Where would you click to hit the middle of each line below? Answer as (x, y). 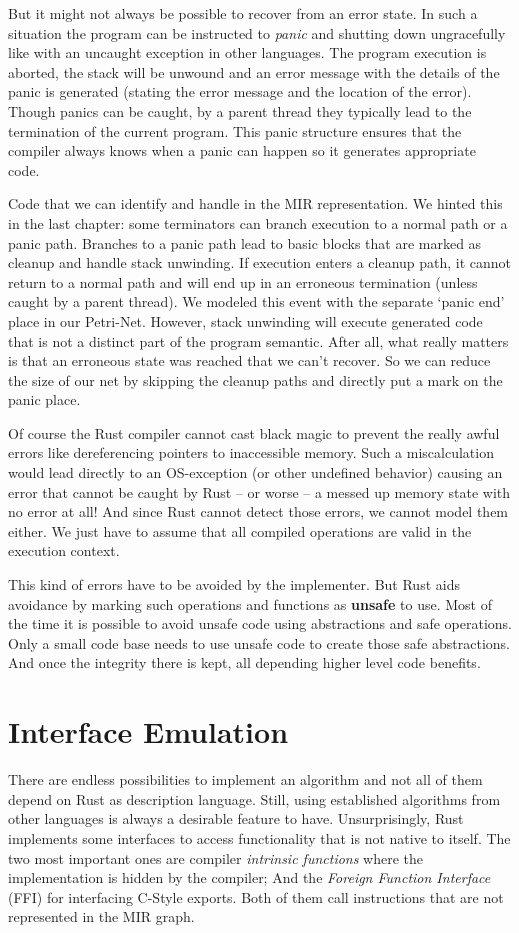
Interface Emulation (148, 731)
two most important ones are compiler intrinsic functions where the (216, 857)
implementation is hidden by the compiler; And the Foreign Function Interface (249, 877)
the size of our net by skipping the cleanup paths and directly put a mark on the (255, 379)
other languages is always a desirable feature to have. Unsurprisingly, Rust (236, 818)
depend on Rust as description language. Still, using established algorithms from (254, 798)
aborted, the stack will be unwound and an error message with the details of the (254, 71)
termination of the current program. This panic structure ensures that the (235, 130)
